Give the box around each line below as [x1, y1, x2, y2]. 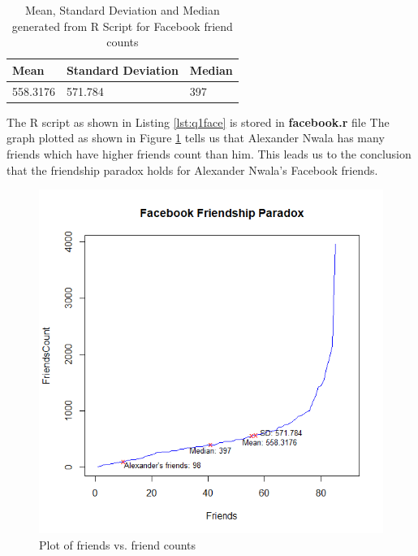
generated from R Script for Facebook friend [11, 17, 233, 34]
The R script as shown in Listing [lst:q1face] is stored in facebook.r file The [6, 113, 390, 130]
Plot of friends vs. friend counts [39, 536, 196, 553]
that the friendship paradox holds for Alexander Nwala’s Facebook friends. [6, 161, 378, 178]
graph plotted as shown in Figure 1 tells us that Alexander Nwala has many [6, 129, 385, 146]
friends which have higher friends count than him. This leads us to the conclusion [6, 145, 412, 162]
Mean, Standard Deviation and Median [24, 2, 220, 18]
